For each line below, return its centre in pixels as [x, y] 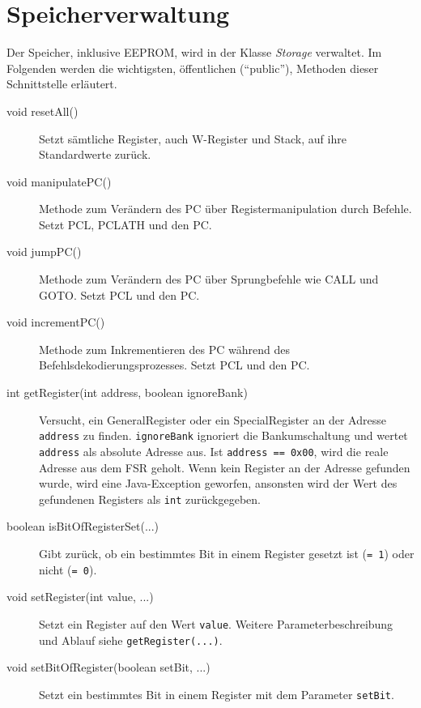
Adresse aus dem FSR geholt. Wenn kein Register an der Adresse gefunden [225, 467]
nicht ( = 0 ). [68, 569]
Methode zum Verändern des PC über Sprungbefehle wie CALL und [209, 279]
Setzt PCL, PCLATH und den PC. [125, 224]
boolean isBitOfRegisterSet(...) [83, 526]
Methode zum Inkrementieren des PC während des [165, 349]
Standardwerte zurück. [95, 154]
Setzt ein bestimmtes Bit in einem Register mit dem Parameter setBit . [217, 694]
